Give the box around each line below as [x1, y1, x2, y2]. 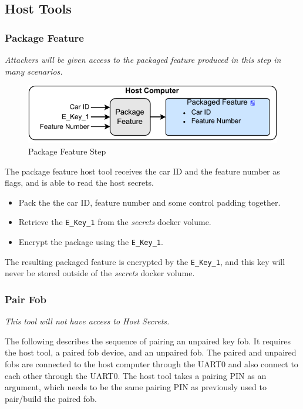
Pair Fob [5, 291, 46, 306]
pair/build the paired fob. [5, 392, 97, 404]
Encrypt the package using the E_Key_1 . [18, 236, 163, 248]
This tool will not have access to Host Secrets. [5, 315, 170, 327]
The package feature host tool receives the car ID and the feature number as [5, 165, 280, 177]
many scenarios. [5, 65, 63, 77]
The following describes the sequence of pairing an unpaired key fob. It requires [5, 334, 291, 347]
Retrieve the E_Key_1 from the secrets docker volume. [18, 216, 211, 228]
